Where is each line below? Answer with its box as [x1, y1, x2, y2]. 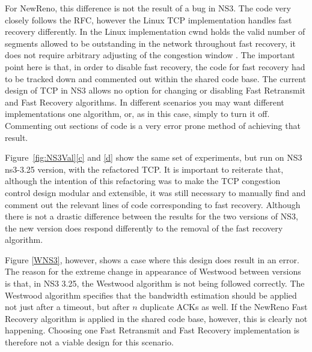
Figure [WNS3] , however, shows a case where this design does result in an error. [5, 253, 299, 266]
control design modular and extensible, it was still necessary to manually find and [5, 186, 306, 198]
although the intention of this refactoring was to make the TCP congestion [5, 175, 281, 187]
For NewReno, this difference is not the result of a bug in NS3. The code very [5, 2, 291, 14]
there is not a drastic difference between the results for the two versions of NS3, [5, 210, 298, 222]
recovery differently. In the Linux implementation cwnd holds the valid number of [5, 25, 305, 38]
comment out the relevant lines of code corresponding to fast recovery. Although [5, 198, 301, 210]
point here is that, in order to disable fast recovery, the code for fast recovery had [5, 60, 305, 73]
